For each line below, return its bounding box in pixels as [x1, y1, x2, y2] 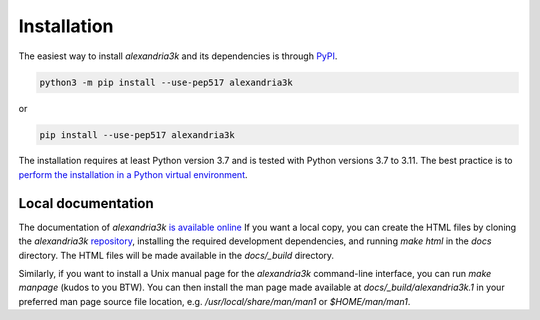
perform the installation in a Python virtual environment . [18, 168, 249, 180]
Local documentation [18, 195, 154, 212]
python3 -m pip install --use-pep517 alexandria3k [39, 76, 294, 88]
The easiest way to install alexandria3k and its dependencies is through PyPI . [18, 50, 338, 62]
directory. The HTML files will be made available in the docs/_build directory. [18, 249, 335, 261]
